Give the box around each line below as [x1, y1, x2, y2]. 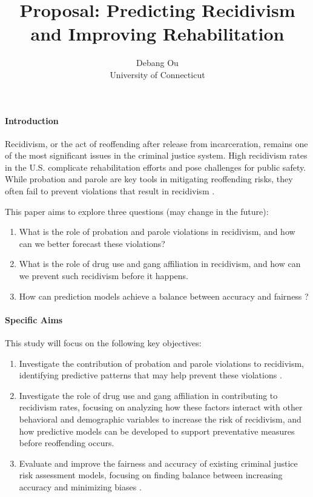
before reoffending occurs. [19, 436, 114, 449]
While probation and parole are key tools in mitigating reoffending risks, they [5, 173, 293, 185]
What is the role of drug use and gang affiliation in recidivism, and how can [19, 257, 301, 270]
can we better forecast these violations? [19, 237, 165, 249]
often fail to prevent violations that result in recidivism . [5, 185, 215, 197]
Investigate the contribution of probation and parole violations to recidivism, [19, 357, 305, 369]
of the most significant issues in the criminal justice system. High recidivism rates [5, 149, 308, 162]
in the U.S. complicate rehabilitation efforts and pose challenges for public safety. [5, 160, 306, 173]
